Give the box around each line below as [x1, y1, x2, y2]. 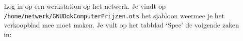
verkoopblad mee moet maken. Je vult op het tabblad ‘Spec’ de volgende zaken [4, 20, 239, 30]
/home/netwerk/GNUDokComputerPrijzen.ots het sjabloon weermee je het [4, 10, 225, 20]
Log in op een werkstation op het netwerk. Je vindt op [4, 1, 166, 11]
